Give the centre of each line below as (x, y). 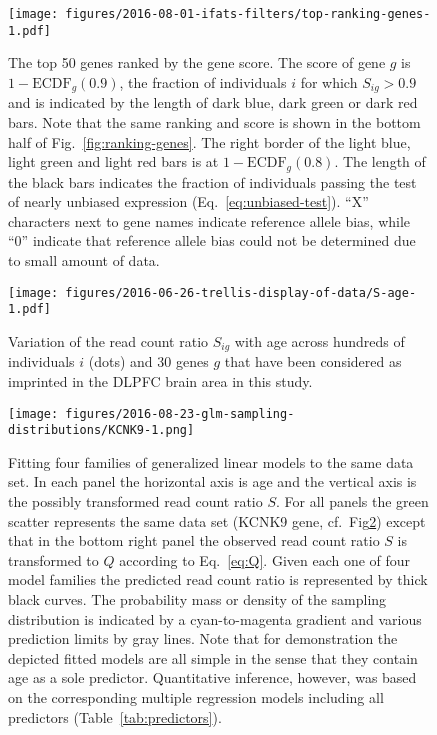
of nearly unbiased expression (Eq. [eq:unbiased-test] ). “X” (188, 201)
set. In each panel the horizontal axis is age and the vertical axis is (212, 481)
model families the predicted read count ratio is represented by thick (218, 579)
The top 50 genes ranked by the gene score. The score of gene (197, 62)
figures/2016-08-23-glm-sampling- (180, 413)
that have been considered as (313, 361)
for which (329, 81)
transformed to (53, 559)
